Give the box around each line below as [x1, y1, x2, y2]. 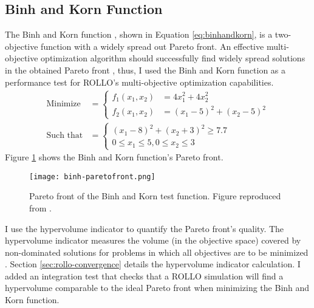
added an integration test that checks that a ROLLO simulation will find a [5, 269, 284, 282]
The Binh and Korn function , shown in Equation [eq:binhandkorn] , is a [5, 28, 273, 41]
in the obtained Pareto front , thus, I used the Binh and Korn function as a [5, 63, 286, 76]
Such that [46, 131, 83, 140]
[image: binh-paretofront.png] [29, 172, 155, 181]
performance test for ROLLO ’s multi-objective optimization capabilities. [5, 75, 274, 88]
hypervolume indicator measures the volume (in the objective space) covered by [5, 234, 301, 247]
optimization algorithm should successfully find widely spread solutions [41, 52, 305, 64]
